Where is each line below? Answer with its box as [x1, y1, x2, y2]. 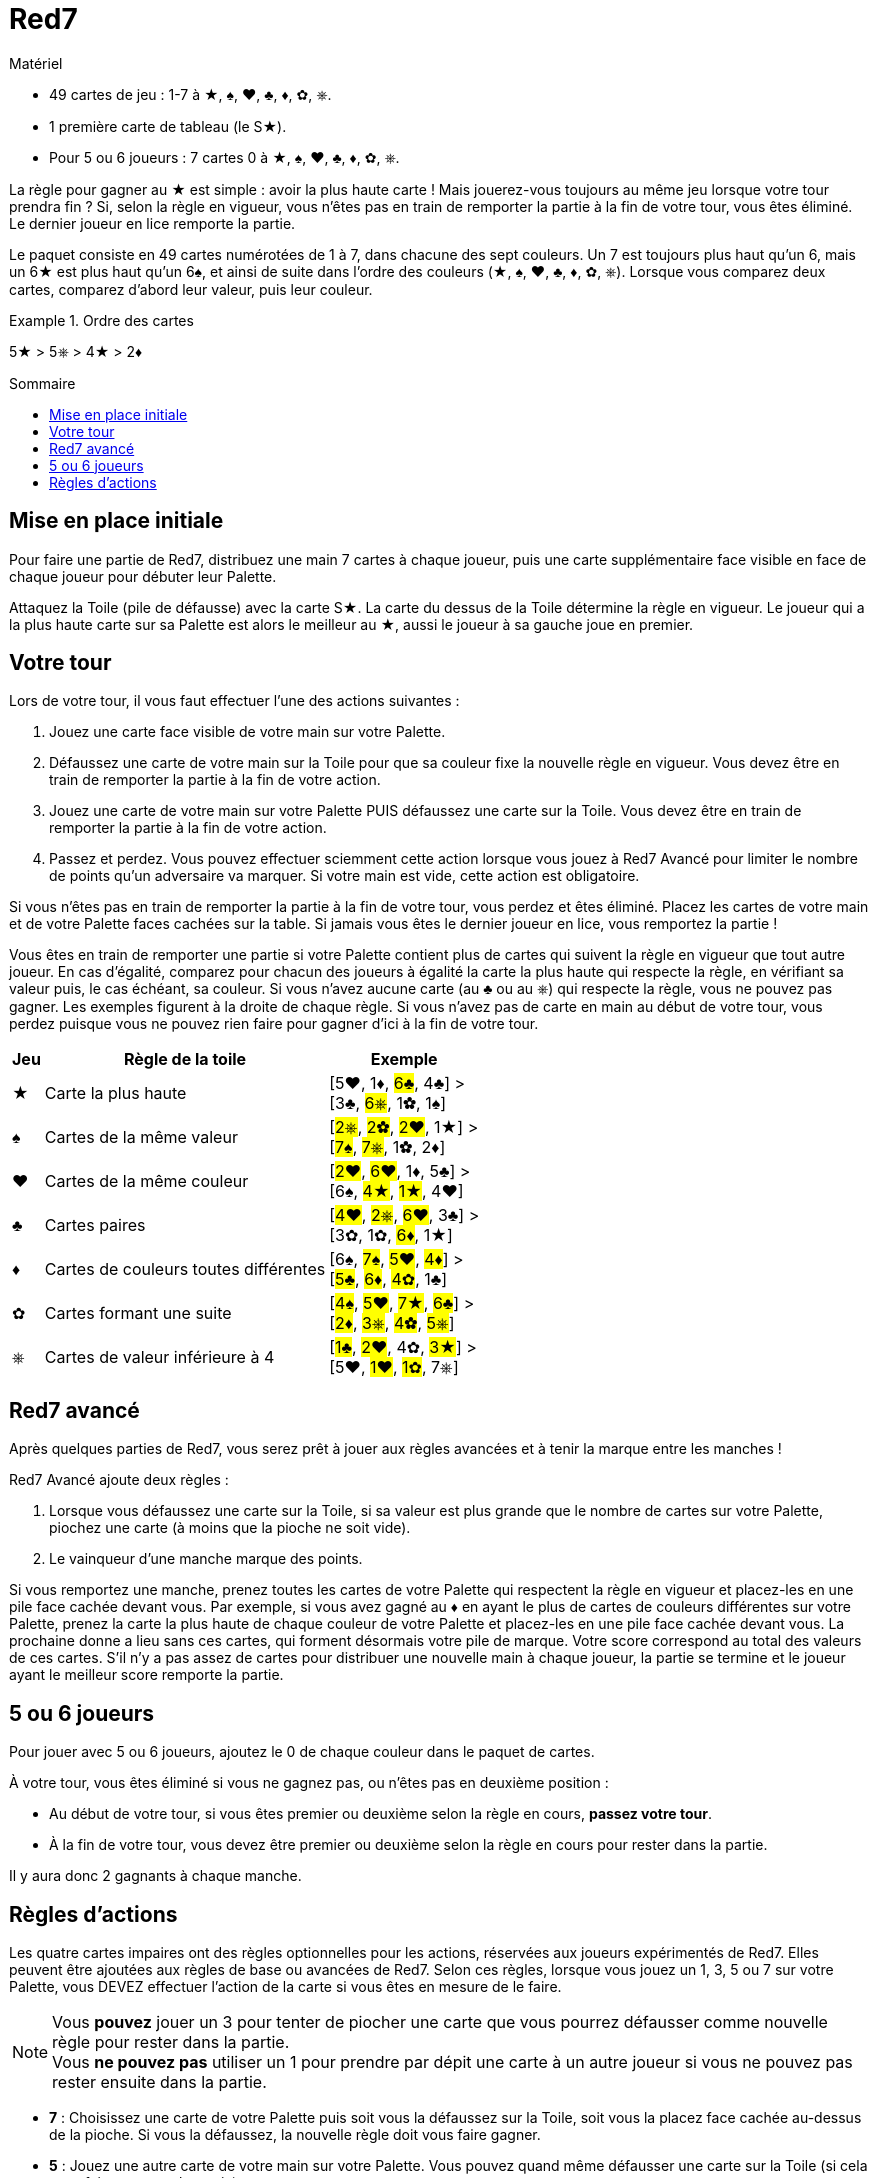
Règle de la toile [123, 1049, 247, 1070]
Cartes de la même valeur [44, 1127, 238, 1148]
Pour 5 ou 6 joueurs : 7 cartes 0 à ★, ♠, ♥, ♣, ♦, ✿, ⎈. [49, 148, 400, 166]
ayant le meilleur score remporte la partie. [9, 1666, 284, 1684]
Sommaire [9, 374, 76, 392]
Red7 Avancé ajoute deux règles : [9, 1471, 229, 1489]
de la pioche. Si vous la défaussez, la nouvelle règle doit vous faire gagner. [49, 2125, 541, 2143]
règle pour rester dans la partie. [52, 2031, 290, 2052]
